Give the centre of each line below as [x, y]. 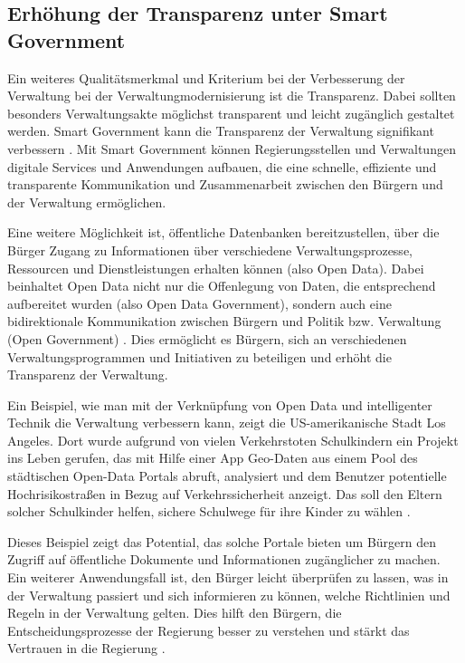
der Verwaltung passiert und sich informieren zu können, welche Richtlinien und [229, 595]
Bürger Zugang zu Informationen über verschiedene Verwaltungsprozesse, [210, 250]
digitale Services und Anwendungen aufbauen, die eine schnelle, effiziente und [222, 166]
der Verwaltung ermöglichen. [87, 202]
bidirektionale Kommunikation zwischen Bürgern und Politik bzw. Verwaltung [224, 321]
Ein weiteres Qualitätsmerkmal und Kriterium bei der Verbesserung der [206, 77]
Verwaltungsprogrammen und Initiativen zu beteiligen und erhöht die [199, 356]
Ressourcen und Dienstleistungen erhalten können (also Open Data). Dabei [216, 268]
